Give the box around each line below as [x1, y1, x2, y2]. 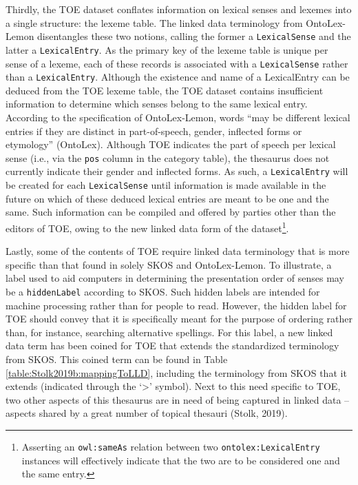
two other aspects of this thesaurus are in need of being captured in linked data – [6, 392, 350, 406]
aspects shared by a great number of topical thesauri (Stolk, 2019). [6, 406, 288, 420]
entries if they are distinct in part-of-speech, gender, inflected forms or [6, 123, 302, 138]
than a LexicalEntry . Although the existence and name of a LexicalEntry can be [6, 70, 350, 84]
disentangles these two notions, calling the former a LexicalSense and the [37, 29, 351, 43]
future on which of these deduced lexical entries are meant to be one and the [6, 191, 329, 205]
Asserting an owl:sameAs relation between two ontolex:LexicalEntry [21, 439, 320, 453]
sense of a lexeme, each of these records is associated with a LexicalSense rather [6, 56, 348, 70]
